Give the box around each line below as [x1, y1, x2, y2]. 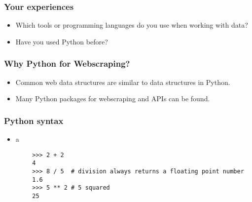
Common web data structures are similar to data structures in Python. [15, 77, 230, 87]
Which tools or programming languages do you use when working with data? [15, 20, 248, 30]
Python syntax [4, 114, 64, 126]
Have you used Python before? [15, 36, 108, 46]
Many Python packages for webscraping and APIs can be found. [15, 93, 210, 104]
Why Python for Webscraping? [4, 57, 130, 70]
